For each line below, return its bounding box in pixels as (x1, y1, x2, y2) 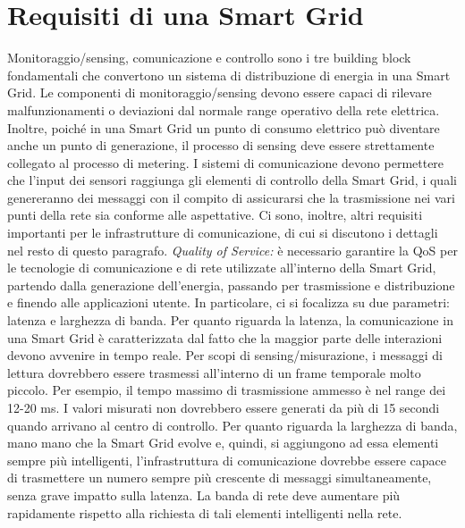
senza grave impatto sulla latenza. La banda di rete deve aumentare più (7, 485, 401, 504)
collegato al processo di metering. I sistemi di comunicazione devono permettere (7, 153, 444, 172)
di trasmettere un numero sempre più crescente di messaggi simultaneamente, (7, 468, 432, 487)
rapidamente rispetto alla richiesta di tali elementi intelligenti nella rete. (7, 503, 402, 522)
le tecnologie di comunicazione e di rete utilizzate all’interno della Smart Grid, (7, 258, 436, 277)
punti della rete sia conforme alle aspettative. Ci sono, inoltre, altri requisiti (7, 205, 423, 224)
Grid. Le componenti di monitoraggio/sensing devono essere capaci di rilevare (7, 83, 432, 102)
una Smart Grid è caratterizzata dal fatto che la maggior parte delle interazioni (7, 328, 443, 347)
